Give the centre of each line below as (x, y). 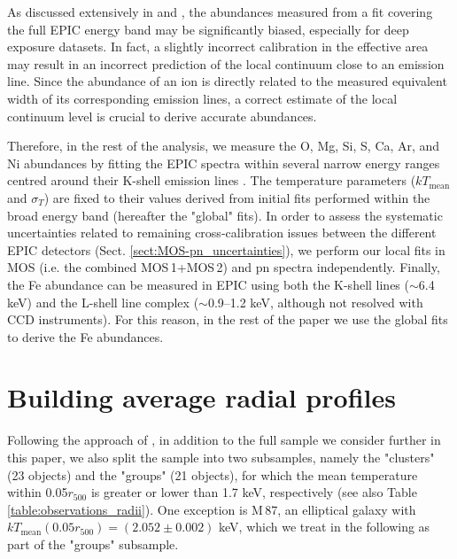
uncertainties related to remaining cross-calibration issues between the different (222, 233)
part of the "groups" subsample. (93, 543)
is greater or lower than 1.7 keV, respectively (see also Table (254, 492)
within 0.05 (38, 492)
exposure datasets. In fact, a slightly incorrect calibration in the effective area (218, 47)
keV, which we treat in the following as (325, 527)
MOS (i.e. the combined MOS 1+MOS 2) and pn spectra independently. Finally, (224, 267)
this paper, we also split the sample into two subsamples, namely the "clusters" (221, 457)
